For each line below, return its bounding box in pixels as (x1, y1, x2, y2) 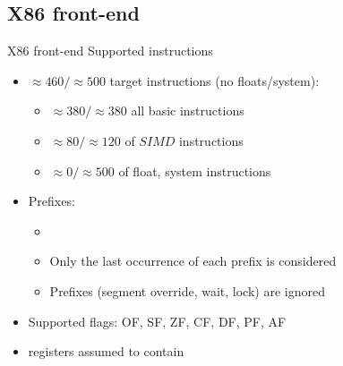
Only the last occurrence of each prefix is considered (49, 251, 337, 270)
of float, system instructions (118, 161, 271, 180)
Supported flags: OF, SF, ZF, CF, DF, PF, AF (28, 311, 287, 330)
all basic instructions (131, 101, 244, 120)
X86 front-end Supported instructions (7, 41, 213, 60)
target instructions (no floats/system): (109, 71, 320, 89)
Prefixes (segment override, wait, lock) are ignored (49, 281, 325, 300)
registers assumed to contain (28, 342, 184, 361)
